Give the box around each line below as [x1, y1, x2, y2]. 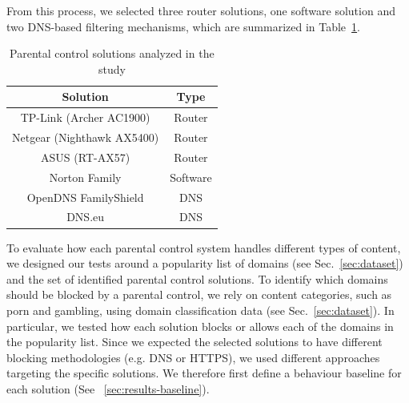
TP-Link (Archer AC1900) [20, 109, 150, 126]
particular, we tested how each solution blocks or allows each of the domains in [6, 317, 394, 334]
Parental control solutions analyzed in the [10, 45, 215, 62]
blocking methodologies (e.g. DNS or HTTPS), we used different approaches [6, 349, 380, 365]
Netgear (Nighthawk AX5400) [12, 129, 159, 146]
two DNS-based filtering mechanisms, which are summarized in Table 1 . [6, 18, 360, 34]
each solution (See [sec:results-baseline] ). [6, 380, 210, 397]
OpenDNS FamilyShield [26, 188, 144, 205]
